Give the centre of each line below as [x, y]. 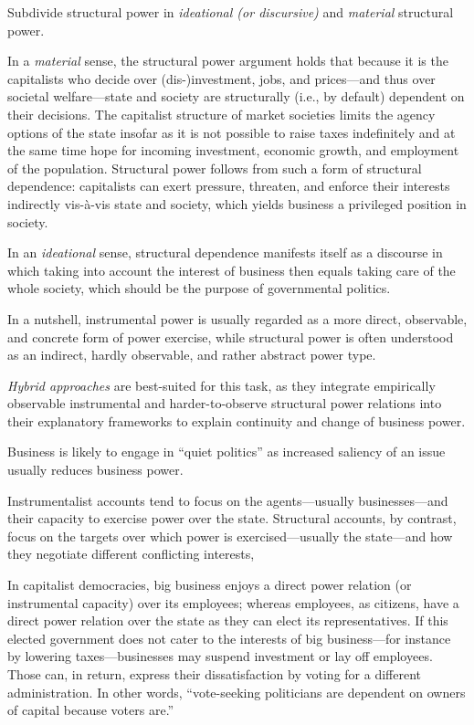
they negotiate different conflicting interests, [131, 554]
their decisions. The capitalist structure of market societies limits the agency [221, 114]
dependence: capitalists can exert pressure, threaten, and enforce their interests [229, 186]
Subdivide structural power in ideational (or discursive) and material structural [231, 12]
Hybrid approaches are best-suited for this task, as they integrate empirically [221, 385]
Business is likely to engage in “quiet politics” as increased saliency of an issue [226, 452]
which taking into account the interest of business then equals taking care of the [232, 270]
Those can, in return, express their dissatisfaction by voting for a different [214, 674]
